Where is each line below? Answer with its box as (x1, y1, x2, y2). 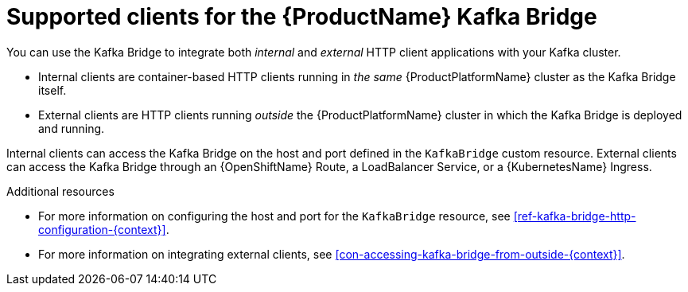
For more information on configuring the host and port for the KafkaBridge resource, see (38, 208, 511, 223)
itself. (38, 83, 67, 97)
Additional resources (6, 184, 115, 198)
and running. (38, 121, 105, 135)
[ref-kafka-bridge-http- (513, 208, 636, 223)
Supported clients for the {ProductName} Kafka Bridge (6, 3, 597, 30)
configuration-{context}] (38, 222, 166, 236)
